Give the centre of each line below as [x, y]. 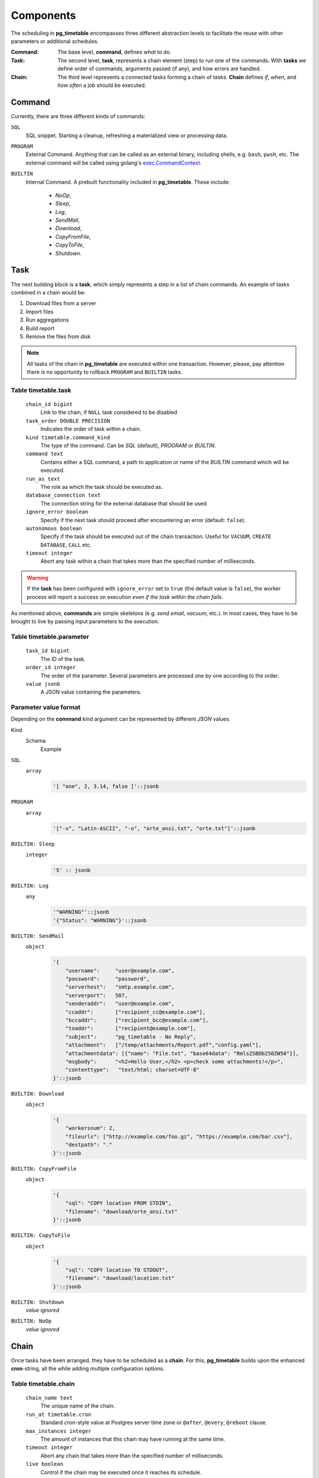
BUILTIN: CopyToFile [41, 1235]
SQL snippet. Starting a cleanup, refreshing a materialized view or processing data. [127, 135]
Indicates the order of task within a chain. [91, 429]
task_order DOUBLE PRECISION [68, 421]
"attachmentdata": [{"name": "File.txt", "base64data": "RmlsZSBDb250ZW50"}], [182, 1053]
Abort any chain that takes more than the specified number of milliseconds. [132, 1456]
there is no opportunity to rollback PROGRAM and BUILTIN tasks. [105, 372]
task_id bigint [48, 651]
